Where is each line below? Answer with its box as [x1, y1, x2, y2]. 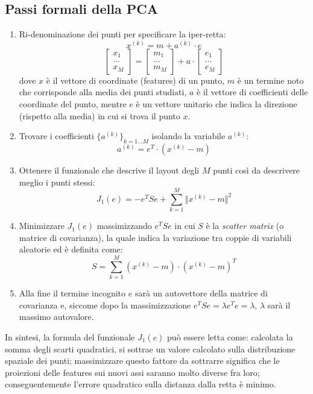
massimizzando [96, 219, 152, 232]
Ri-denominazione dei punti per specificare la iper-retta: [19, 28, 226, 40]
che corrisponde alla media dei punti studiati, [19, 86, 187, 98]
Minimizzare [19, 219, 65, 232]
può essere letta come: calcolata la [167, 330, 293, 343]
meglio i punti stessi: [19, 175, 95, 188]
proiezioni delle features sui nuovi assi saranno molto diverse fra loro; [5, 366, 260, 378]
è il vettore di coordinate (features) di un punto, [46, 73, 225, 86]
